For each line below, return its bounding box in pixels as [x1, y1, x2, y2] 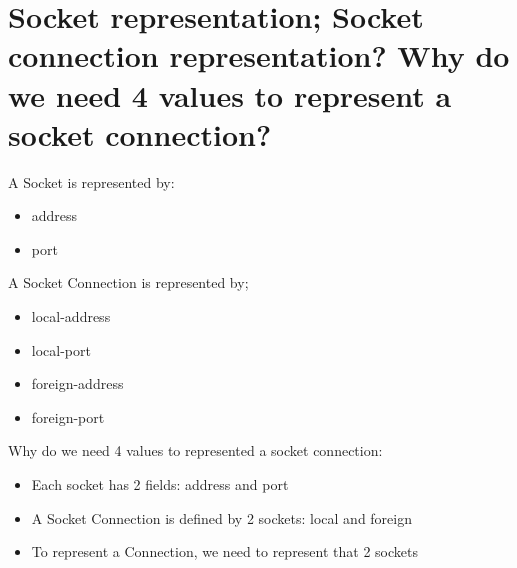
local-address [31, 306, 111, 327]
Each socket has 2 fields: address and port [31, 474, 289, 495]
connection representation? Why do [8, 35, 510, 76]
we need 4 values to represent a [8, 74, 452, 115]
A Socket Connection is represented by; [8, 272, 249, 293]
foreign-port [31, 406, 105, 427]
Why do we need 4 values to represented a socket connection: [8, 440, 383, 461]
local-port [31, 339, 91, 360]
